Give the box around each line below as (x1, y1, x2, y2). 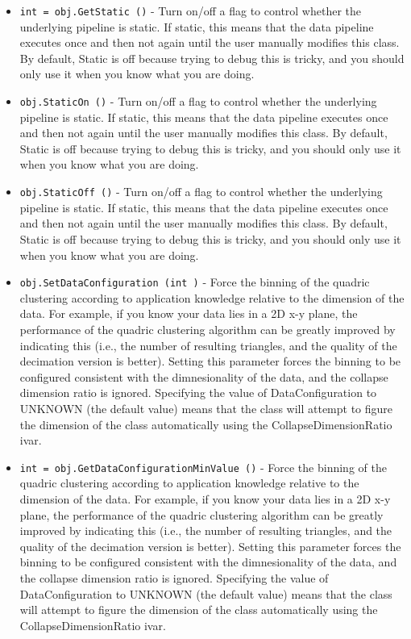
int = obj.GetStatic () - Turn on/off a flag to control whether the (19, 2, 362, 19)
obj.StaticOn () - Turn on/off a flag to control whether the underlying (19, 93, 377, 110)
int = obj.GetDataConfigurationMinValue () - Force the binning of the (19, 458, 387, 475)
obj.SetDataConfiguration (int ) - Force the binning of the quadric (19, 274, 370, 290)
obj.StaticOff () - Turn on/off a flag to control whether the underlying (19, 183, 383, 200)
